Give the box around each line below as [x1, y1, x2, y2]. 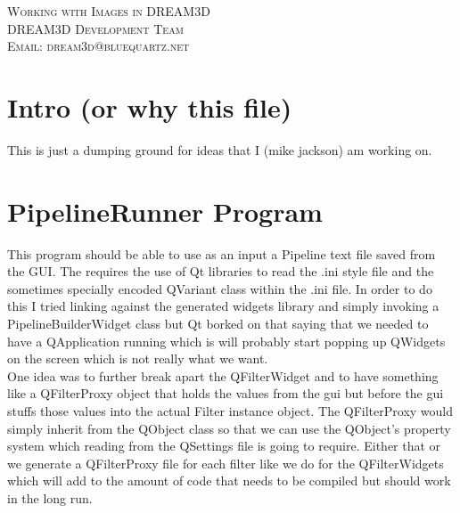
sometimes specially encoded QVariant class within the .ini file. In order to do [7, 279, 432, 297]
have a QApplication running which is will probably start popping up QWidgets [7, 331, 446, 350]
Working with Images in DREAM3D [7, 2, 210, 20]
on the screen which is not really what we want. [7, 349, 268, 368]
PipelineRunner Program [7, 192, 323, 229]
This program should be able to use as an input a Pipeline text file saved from [7, 244, 436, 263]
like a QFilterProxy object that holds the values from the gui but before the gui [7, 384, 444, 403]
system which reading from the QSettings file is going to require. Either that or [7, 436, 441, 455]
